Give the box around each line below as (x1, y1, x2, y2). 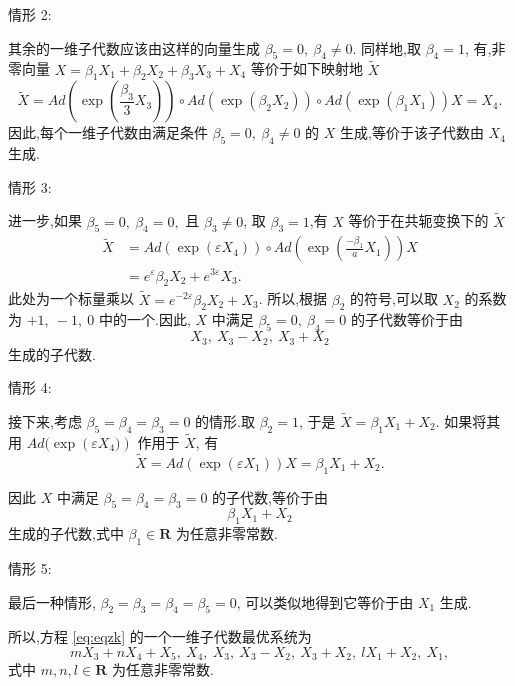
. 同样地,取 (352, 37, 422, 58)
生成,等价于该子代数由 (340, 122, 484, 143)
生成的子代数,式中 (8, 523, 124, 544)
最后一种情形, (8, 591, 96, 612)
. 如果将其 (435, 411, 501, 432)
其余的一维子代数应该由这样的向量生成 (8, 37, 260, 58)
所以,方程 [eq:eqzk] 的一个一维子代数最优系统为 (8, 626, 312, 647)
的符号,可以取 (350, 288, 438, 309)
